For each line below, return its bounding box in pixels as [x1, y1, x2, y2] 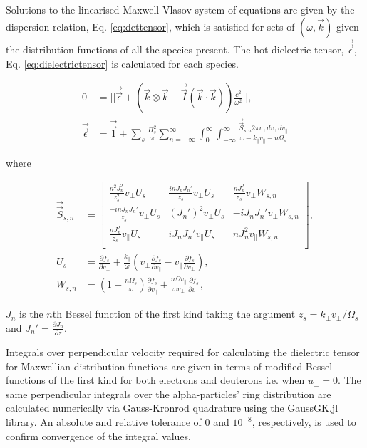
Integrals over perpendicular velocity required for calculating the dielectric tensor [6, 345, 360, 360]
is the [19, 306, 43, 321]
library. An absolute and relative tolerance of [6, 415, 202, 429]
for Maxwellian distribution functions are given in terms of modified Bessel [6, 358, 333, 373]
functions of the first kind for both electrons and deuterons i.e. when [6, 373, 305, 387]
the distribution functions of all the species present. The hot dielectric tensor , [6, 42, 344, 57]
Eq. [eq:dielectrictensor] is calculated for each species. [6, 56, 239, 71]
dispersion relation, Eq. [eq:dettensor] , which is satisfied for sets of [6, 19, 295, 33]
